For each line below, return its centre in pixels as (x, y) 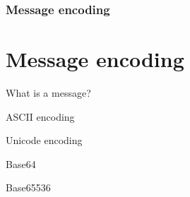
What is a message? (48, 92)
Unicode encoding (44, 140)
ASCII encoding (40, 116)
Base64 (21, 163)
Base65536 (28, 187)
